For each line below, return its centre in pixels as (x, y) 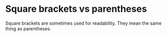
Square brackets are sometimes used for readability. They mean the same (83, 23)
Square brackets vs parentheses (76, 9)
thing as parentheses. (28, 28)
